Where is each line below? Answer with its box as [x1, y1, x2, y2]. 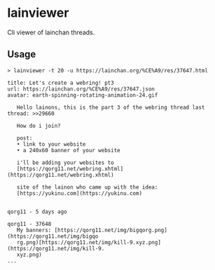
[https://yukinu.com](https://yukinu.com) [16, 189, 142, 197]
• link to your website [16, 140, 86, 148]
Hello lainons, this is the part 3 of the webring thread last [16, 104, 205, 111]
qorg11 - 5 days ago [7, 208, 68, 215]
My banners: [16, 227, 52, 234]
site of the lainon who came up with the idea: [16, 184, 158, 191]
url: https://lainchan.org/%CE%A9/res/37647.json [7, 86, 155, 93]
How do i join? [16, 122, 61, 129]
